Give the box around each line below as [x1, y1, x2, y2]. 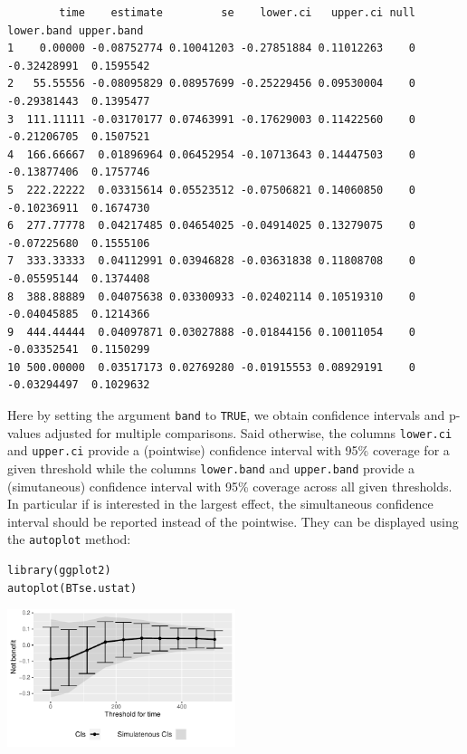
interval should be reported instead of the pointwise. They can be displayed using [7, 511, 459, 530]
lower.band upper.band [7, 24, 144, 37]
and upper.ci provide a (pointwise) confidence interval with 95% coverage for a [7, 441, 450, 460]
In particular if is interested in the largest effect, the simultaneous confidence [7, 494, 434, 513]
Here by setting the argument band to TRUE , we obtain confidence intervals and [7, 406, 445, 425]
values [7, 423, 42, 442]
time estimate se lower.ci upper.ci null [59, 6, 416, 19]
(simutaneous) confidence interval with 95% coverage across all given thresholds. [7, 476, 453, 495]
